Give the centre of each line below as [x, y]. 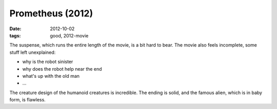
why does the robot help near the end [62, 69]
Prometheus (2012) [51, 13]
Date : [15, 29]
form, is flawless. [27, 100]
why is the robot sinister [48, 62]
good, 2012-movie [69, 35]
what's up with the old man [51, 76]
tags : [15, 35]
